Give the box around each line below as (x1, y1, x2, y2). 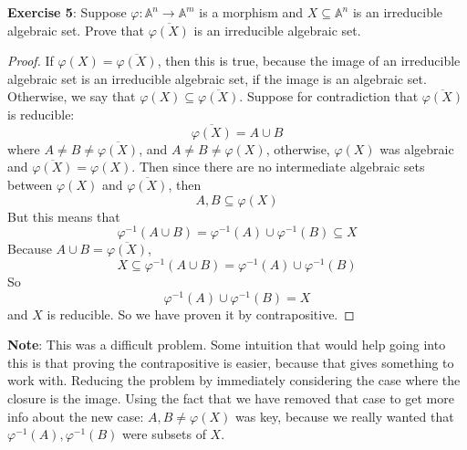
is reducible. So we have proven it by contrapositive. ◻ (47, 304, 355, 323)
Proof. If (7, 51, 54, 70)
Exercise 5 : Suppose (7, 3, 127, 21)
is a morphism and (199, 3, 304, 21)
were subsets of (121, 424, 206, 444)
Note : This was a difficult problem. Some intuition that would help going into (7, 335, 446, 354)
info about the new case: (7, 406, 144, 425)
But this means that (7, 206, 120, 225)
